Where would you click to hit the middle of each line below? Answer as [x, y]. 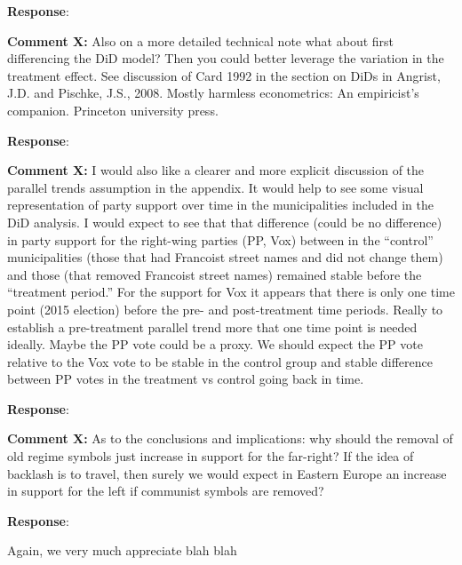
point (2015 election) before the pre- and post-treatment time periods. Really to [225, 309]
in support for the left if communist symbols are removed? [166, 491]
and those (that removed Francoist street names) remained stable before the [215, 274]
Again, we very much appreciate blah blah [122, 550]
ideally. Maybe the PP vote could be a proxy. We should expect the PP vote [215, 344]
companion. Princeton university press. [113, 110]
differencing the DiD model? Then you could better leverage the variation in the [226, 58]
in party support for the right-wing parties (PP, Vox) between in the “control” [220, 239]
